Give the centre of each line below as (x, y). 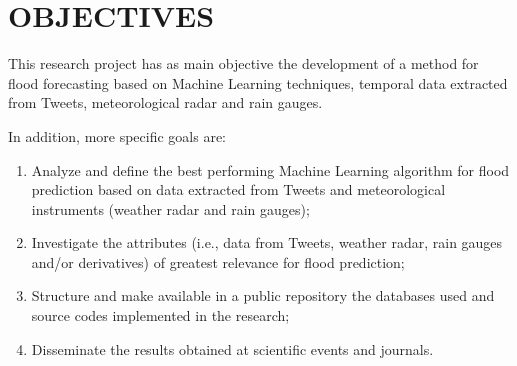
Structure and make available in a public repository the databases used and (263, 295)
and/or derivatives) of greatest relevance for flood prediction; (218, 261)
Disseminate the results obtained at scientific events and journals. (232, 348)
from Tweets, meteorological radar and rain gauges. (165, 102)
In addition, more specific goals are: (117, 135)
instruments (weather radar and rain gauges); (170, 208)
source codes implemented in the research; (160, 315)
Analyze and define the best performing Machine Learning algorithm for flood (270, 169)
